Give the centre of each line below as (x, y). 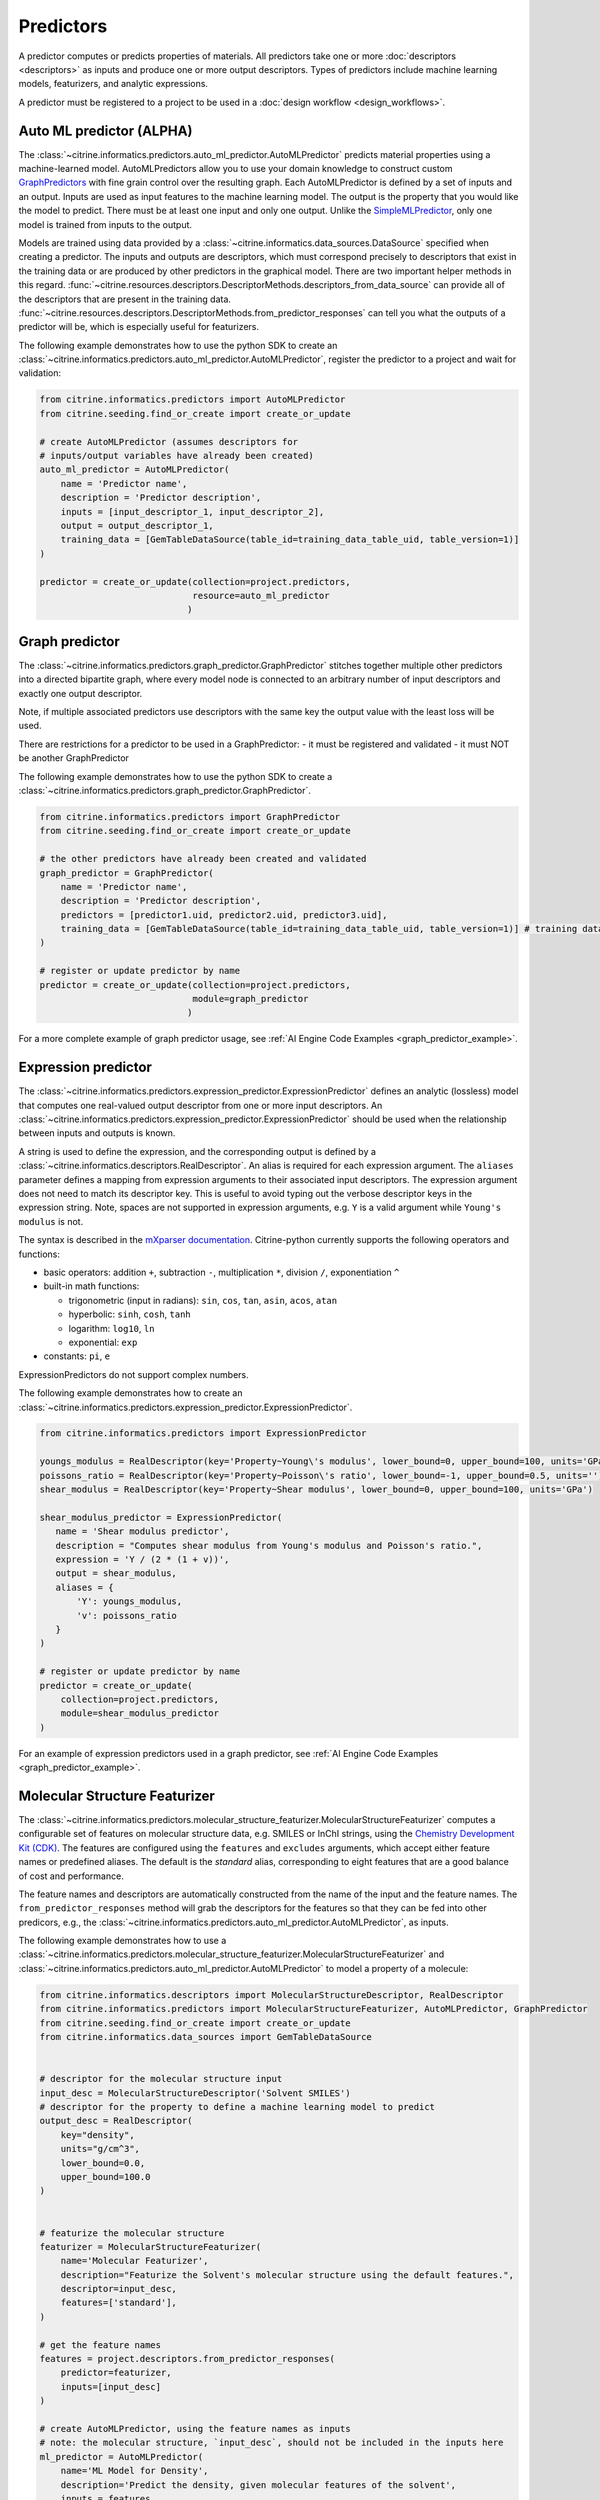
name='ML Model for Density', (134, 2471)
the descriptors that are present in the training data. (125, 299)
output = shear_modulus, (116, 1573)
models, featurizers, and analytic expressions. (113, 84)
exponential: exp (103, 1342)
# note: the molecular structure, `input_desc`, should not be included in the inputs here (271, 2443)
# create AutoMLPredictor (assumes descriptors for (169, 441)
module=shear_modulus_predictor (140, 1713)
